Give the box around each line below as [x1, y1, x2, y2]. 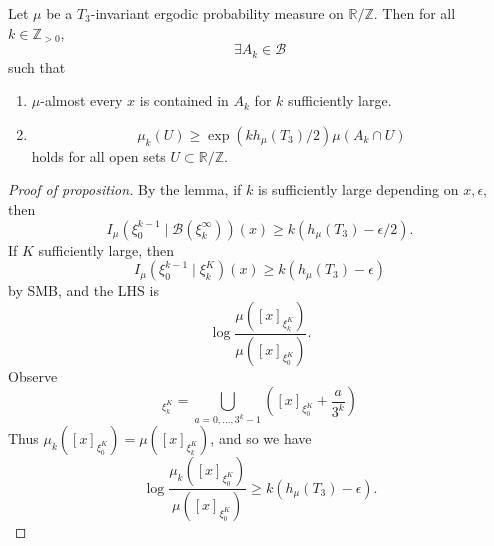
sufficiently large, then [38, 239, 175, 260]
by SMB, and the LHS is [8, 280, 159, 301]
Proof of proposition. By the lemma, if [8, 179, 242, 200]
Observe [8, 365, 58, 386]
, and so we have [210, 428, 312, 449]
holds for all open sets [31, 145, 166, 166]
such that [8, 56, 66, 77]
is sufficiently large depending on [257, 179, 459, 200]
